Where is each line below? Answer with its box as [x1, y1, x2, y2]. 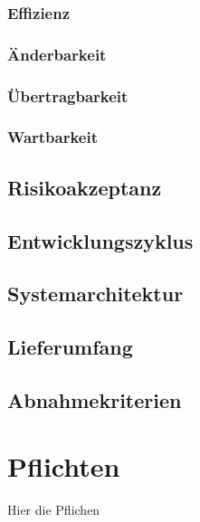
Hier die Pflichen [7, 500, 100, 519]
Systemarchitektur [7, 280, 184, 308]
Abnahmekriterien [7, 385, 182, 413]
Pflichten [7, 448, 120, 485]
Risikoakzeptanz [7, 173, 162, 201]
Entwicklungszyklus [7, 226, 194, 254]
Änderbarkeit [7, 43, 107, 65]
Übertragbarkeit [7, 84, 129, 107]
